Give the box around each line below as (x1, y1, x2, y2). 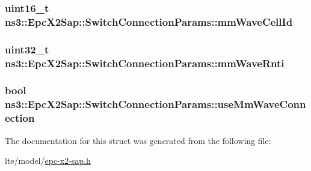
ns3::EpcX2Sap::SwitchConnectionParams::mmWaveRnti (5, 55, 285, 70)
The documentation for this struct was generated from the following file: (5, 134, 271, 146)
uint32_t (5, 41, 49, 56)
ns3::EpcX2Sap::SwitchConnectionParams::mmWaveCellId (5, 14, 293, 29)
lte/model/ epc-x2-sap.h (5, 154, 91, 167)
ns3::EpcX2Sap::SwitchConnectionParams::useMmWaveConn (5, 97, 306, 112)
